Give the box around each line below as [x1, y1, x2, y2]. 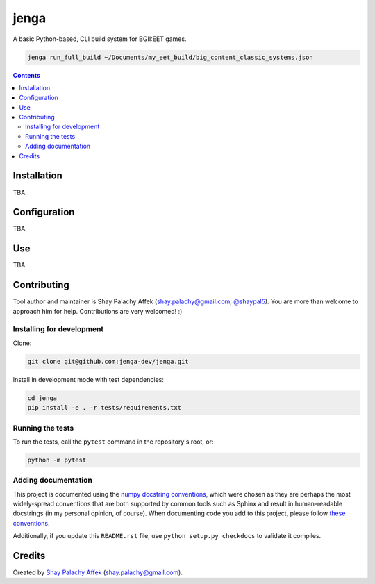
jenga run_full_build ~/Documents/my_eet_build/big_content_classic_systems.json [27, 53, 314, 61]
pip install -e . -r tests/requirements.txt [27, 403, 182, 412]
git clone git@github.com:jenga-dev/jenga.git [27, 358, 189, 365]
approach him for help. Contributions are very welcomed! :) [12, 307, 183, 315]
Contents [12, 71, 41, 79]
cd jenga [27, 394, 58, 402]
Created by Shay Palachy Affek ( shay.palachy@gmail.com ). [12, 568, 183, 576]
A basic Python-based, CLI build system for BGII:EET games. [12, 35, 187, 43]
